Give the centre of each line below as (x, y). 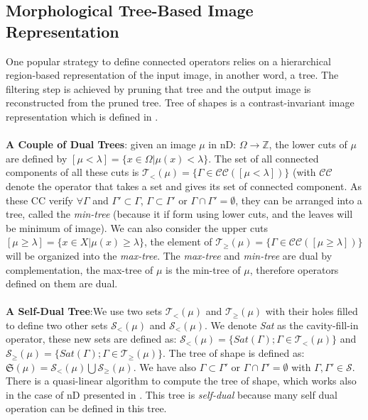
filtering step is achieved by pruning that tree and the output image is (158, 88)
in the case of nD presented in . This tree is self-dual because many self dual (172, 394)
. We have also (164, 366)
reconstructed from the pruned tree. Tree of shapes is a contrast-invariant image (180, 103)
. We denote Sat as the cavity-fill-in (282, 325)
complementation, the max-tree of (80, 269)
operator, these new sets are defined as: (91, 339)
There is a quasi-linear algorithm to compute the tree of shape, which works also (181, 381)
